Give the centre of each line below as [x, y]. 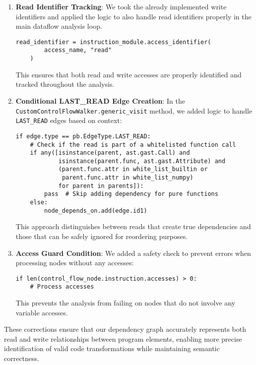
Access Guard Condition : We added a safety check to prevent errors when [133, 253]
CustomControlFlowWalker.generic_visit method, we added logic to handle [134, 110]
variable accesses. [42, 312]
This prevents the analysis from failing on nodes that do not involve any [126, 303]
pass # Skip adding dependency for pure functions [131, 194]
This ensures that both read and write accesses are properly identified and [128, 74]
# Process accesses [62, 287]
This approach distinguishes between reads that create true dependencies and [133, 226]
